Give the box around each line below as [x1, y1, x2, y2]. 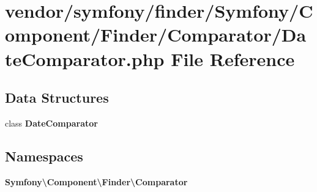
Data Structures [5, 88, 109, 107]
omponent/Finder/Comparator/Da [5, 22, 307, 47]
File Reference [171, 46, 295, 71]
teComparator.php [5, 46, 165, 71]
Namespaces [5, 146, 83, 165]
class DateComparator [5, 116, 98, 129]
